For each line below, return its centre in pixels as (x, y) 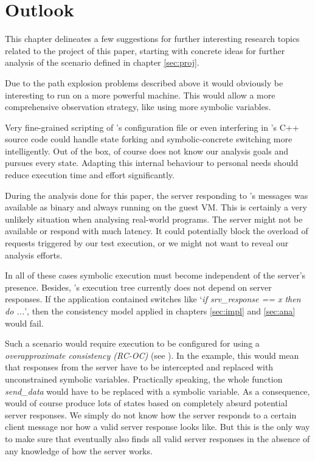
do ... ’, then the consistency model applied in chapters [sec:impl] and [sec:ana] (150, 311)
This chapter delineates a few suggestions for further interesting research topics (152, 39)
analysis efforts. (34, 255)
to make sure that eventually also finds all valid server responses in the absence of (157, 438)
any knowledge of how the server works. (79, 450)
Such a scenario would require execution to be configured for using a (132, 343)
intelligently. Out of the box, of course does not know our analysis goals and (147, 151)
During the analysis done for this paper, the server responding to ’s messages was (157, 195)
